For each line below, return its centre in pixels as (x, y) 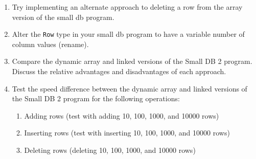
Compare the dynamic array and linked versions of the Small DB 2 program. (132, 61)
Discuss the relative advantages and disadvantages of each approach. (119, 71)
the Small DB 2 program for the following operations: (96, 98)
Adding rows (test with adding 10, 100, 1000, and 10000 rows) (122, 115)
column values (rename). (50, 44)
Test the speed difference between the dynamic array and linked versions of (130, 88)
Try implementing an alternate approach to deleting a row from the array (127, 7)
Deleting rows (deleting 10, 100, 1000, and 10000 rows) (110, 150)
